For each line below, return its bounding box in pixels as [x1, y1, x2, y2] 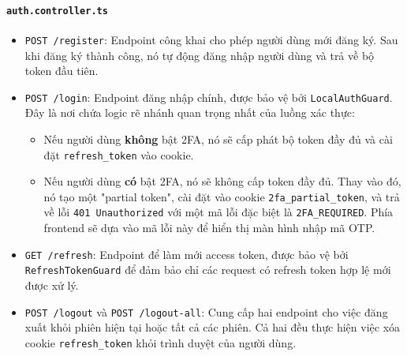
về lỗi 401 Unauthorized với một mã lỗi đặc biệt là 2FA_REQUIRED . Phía [43, 204, 394, 220]
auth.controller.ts [6, 5, 108, 17]
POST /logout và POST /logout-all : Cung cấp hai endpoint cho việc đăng [24, 303, 388, 320]
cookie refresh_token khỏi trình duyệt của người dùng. [24, 334, 297, 350]
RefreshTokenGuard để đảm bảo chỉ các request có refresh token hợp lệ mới [24, 261, 391, 278]
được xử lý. [24, 277, 79, 294]
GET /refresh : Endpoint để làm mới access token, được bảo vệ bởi [24, 245, 349, 262]
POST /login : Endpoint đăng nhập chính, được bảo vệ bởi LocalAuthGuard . [24, 88, 393, 105]
